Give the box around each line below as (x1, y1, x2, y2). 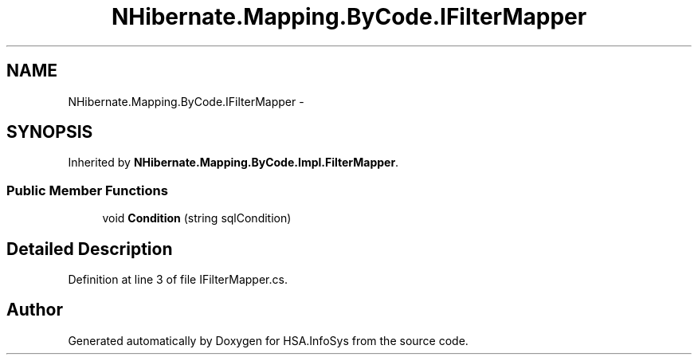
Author (6, 300, 63, 320)
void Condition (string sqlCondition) (102, 211, 292, 226)
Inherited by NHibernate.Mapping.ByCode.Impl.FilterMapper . (68, 155, 399, 170)
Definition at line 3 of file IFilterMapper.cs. (68, 273, 288, 287)
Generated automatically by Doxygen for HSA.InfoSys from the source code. (68, 333, 469, 347)
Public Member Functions (6, 182, 168, 198)
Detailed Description (6, 238, 173, 259)
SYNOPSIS (6, 122, 93, 143)
